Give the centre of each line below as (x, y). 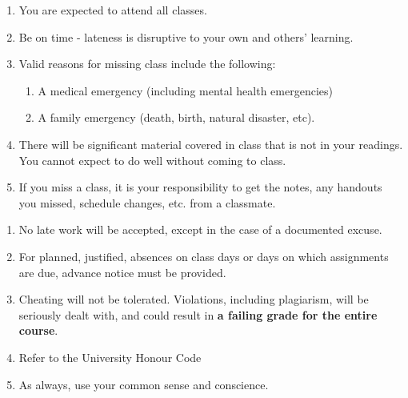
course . (38, 330)
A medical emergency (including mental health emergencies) (185, 90)
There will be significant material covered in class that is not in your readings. (211, 144)
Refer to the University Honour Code (110, 357)
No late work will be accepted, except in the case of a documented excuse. (200, 229)
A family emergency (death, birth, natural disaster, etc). (176, 117)
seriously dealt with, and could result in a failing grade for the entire (198, 314)
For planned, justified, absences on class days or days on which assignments (204, 256)
